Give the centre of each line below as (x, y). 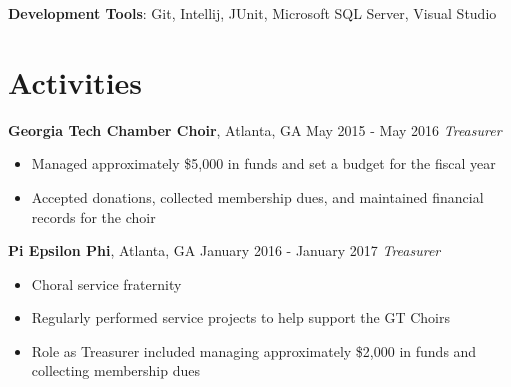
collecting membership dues (115, 370)
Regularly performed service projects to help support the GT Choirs (240, 317)
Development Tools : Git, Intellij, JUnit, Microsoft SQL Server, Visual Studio (252, 13)
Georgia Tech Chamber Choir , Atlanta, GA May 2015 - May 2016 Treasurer (255, 129)
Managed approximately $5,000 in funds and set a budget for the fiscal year (263, 163)
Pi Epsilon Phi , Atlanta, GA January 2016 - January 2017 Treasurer (224, 250)
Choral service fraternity (106, 283)
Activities (75, 81)
